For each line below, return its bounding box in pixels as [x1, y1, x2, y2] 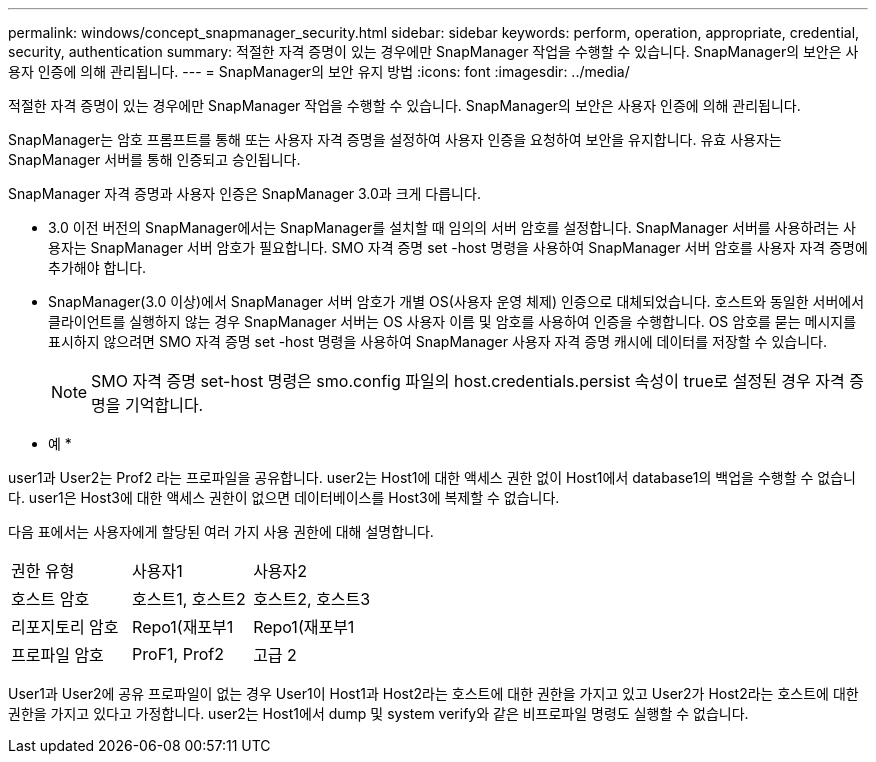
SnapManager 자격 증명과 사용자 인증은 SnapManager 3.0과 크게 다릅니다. [8, 185, 481, 202]
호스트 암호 [11, 589, 90, 609]
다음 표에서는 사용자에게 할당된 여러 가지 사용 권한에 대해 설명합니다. [8, 523, 434, 540]
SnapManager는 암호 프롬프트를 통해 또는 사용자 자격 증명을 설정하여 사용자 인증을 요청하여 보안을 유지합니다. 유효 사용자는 [8, 131, 782, 148]
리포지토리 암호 [11, 617, 119, 637]
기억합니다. [125, 395, 204, 415]
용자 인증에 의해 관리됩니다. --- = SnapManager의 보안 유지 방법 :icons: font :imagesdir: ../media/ [8, 63, 630, 80]
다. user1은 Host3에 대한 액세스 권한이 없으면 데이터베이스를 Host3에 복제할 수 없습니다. [8, 489, 560, 506]
